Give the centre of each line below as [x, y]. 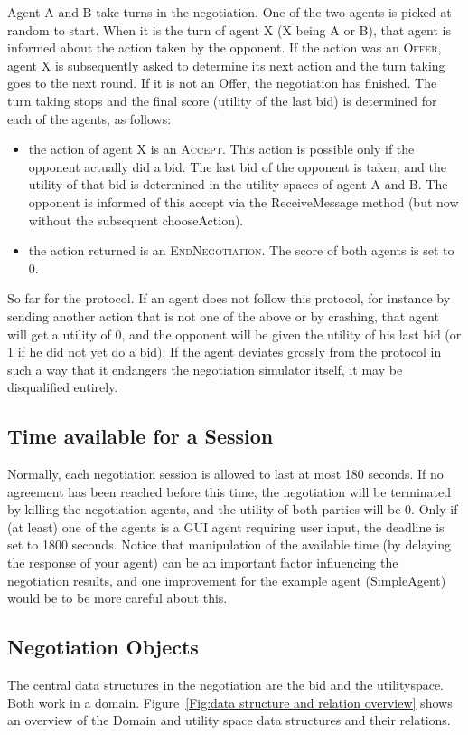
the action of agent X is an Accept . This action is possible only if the [221, 149]
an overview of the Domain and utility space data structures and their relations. [229, 720]
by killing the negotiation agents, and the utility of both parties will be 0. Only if [233, 509]
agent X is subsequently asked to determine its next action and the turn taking [226, 65]
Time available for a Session [140, 436]
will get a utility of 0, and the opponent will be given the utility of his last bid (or [234, 334]
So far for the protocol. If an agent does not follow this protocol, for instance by [229, 298]
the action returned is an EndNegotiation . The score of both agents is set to [241, 250]
